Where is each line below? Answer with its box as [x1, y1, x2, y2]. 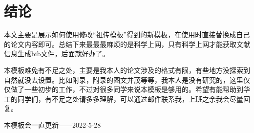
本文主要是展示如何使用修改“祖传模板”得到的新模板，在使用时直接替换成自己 [4, 29, 250, 40]
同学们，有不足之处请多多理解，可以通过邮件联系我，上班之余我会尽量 [17, 93, 243, 104]
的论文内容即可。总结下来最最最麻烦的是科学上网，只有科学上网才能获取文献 [4, 39, 250, 49]
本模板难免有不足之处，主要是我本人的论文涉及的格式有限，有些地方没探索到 [4, 65, 250, 75]
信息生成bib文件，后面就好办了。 [4, 48, 109, 59]
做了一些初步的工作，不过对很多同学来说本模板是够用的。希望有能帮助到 [10, 84, 243, 94]
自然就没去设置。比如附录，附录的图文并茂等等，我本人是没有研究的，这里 [4, 74, 243, 85]
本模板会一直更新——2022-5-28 [4, 119, 101, 130]
